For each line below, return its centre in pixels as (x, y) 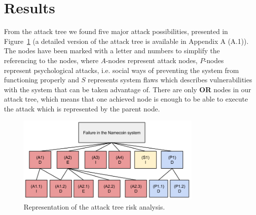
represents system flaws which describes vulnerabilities (170, 80)
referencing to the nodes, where (51, 60)
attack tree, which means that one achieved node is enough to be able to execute (126, 99)
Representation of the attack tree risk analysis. (94, 206)
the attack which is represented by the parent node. (82, 108)
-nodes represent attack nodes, (152, 60)
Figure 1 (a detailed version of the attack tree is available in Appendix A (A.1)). (126, 41)
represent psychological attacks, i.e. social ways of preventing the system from (122, 70)
